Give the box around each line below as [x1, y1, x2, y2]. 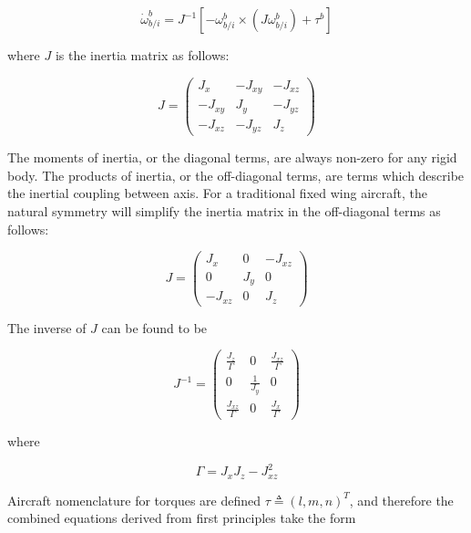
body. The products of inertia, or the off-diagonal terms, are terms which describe [7, 165, 465, 184]
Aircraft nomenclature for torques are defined [7, 490, 261, 509]
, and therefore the [349, 490, 454, 509]
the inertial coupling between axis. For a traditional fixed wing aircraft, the [7, 183, 427, 203]
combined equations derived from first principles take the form [7, 508, 356, 528]
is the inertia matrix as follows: [55, 46, 230, 64]
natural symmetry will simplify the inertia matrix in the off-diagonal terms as [7, 201, 441, 220]
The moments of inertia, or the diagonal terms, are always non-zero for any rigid [7, 148, 457, 167]
